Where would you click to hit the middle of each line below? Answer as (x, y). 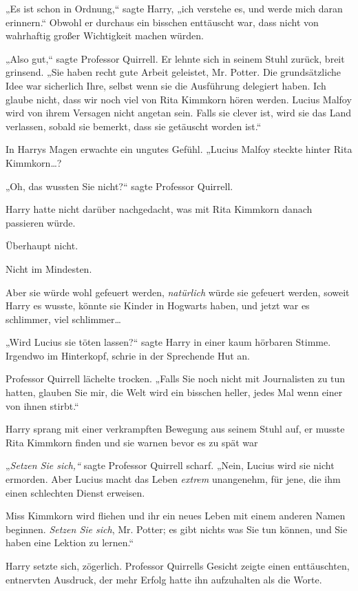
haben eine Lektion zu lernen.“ (70, 542)
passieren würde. (41, 222)
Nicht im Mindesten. (49, 268)
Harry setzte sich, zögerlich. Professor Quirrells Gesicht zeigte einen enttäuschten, (178, 566)
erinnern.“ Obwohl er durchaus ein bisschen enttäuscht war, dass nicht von (162, 22)
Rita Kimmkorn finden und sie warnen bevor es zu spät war (132, 442)
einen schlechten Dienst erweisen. (75, 492)
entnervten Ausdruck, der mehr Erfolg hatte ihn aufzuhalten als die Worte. (164, 579)
